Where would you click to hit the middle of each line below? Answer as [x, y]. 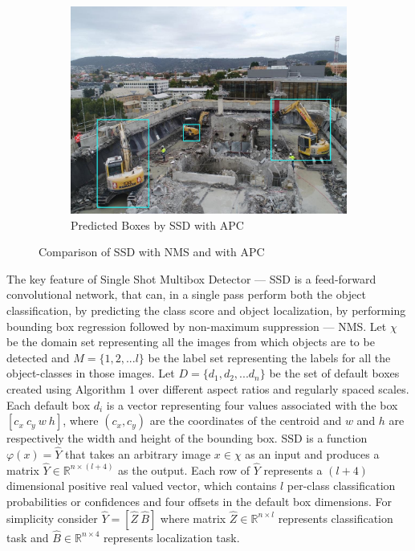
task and [28, 537]
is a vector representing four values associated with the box [252, 404]
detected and [38, 357]
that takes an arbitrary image [138, 453]
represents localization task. [172, 537]
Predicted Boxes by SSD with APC [157, 224]
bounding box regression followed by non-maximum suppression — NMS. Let [197, 326]
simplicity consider [52, 518]
